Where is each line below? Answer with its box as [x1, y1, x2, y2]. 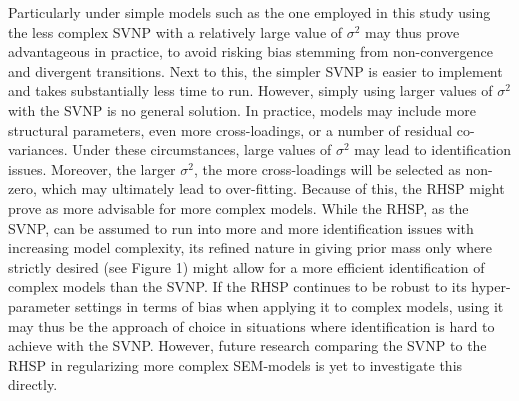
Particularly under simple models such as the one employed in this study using [8, 2, 491, 22]
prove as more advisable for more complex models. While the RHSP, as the [8, 197, 469, 218]
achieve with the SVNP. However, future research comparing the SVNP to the [8, 335, 487, 356]
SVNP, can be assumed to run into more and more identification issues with [8, 217, 474, 238]
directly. [8, 374, 58, 395]
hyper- [471, 276, 511, 297]
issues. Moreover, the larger [8, 158, 176, 179]
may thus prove [365, 21, 460, 42]
